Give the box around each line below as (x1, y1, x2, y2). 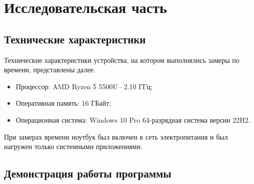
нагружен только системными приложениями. (4, 141, 142, 152)
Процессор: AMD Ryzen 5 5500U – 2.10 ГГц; (15, 81, 152, 91)
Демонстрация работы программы (4, 166, 171, 181)
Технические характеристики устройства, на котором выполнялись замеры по (4, 54, 239, 65)
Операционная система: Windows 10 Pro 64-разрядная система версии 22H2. (15, 114, 250, 125)
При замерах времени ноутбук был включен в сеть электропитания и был (4, 131, 228, 142)
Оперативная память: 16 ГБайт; (15, 98, 111, 108)
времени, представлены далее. (4, 64, 95, 75)
